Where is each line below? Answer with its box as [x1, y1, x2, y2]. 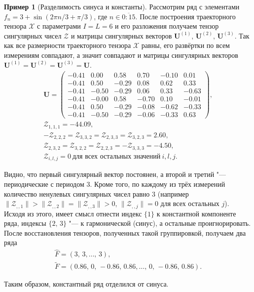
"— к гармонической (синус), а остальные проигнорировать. [69, 218, 251, 228]
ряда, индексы [4, 218, 46, 228]
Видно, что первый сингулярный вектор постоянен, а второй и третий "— [4, 169, 226, 179]
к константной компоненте [156, 208, 236, 218]
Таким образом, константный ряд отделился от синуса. [4, 279, 169, 289]
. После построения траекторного [135, 11, 236, 21]
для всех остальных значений [72, 153, 161, 160]
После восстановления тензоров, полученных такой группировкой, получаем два [4, 227, 246, 238]
